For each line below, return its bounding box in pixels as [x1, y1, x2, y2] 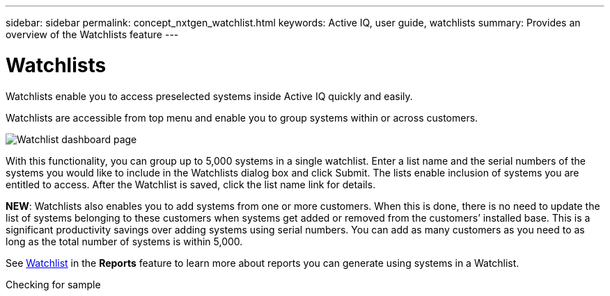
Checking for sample [6, 278, 101, 290]
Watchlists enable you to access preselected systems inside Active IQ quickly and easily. [6, 90, 413, 102]
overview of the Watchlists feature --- [6, 28, 179, 40]
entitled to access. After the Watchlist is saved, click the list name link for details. [6, 178, 376, 190]
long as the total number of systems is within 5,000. [6, 235, 243, 247]
